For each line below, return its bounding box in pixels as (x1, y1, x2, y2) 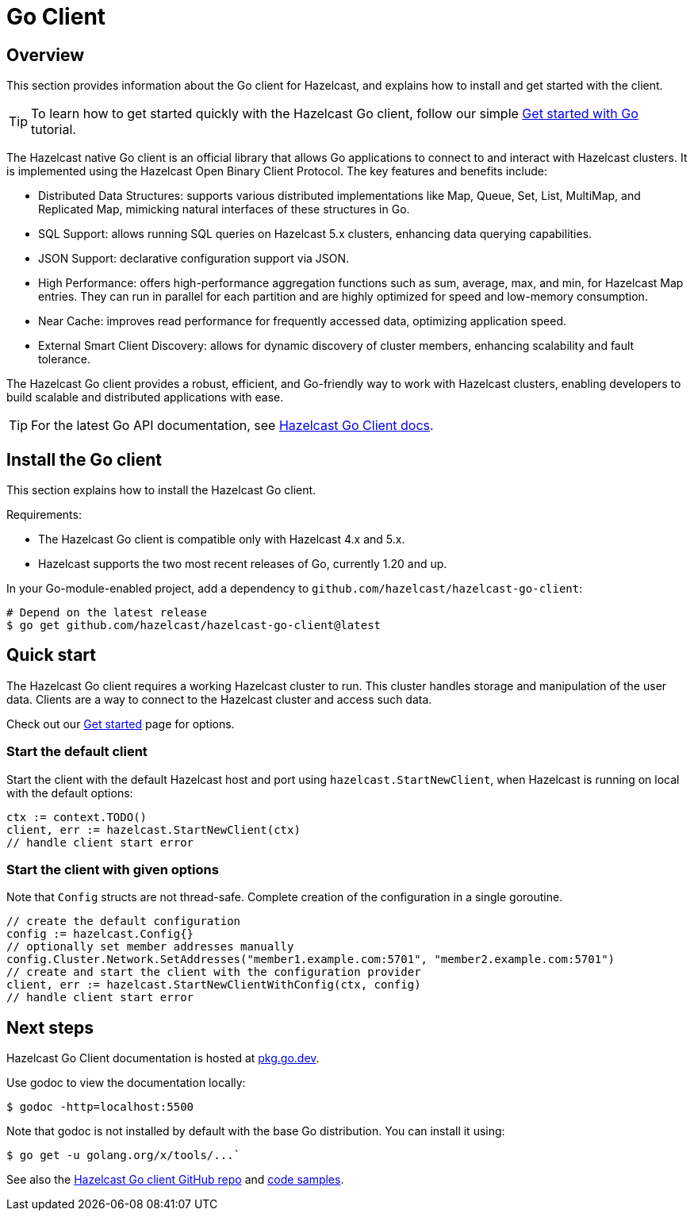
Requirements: (6, 508, 82, 522)
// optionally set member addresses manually (6, 940, 294, 954)
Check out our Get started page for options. (6, 716, 235, 731)
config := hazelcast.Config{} (6, 927, 194, 941)
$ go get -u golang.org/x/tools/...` (6, 1149, 241, 1162)
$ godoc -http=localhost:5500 (6, 1100, 194, 1114)
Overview (6, 44, 85, 65)
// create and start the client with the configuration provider (6, 966, 421, 979)
